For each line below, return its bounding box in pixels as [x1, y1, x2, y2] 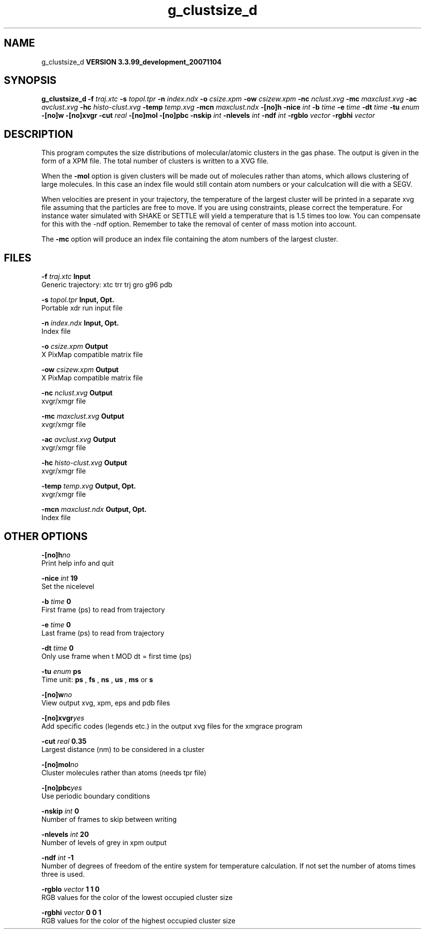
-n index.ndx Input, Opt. [41, 319, 119, 327]
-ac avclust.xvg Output [41, 435, 116, 444]
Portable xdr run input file [41, 304, 123, 312]
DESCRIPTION [4, 128, 73, 140]
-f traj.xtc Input [41, 272, 91, 281]
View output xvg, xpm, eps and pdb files [41, 698, 170, 707]
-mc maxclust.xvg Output [41, 412, 124, 421]
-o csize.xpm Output [41, 342, 108, 351]
